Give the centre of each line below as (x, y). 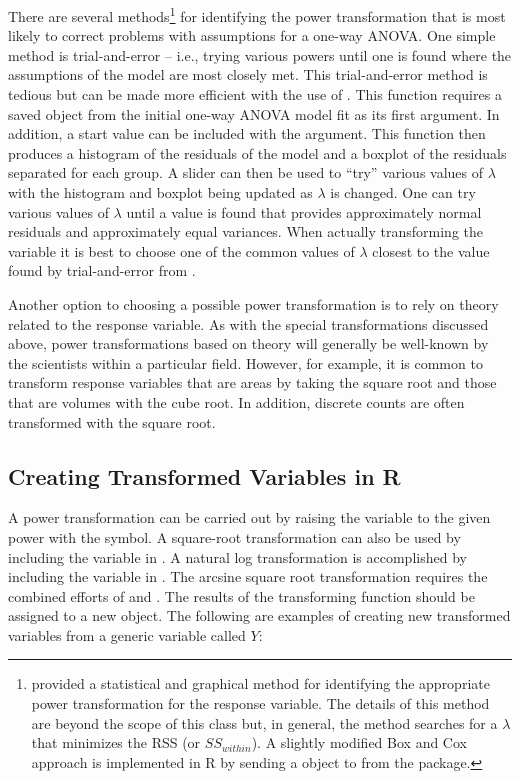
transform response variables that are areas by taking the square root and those (252, 382)
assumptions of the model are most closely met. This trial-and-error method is (248, 74)
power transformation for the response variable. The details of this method (260, 703)
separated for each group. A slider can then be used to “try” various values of (246, 172)
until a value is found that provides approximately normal (304, 211)
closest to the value (431, 250)
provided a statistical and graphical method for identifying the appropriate (260, 683)
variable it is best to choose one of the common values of (181, 250)
